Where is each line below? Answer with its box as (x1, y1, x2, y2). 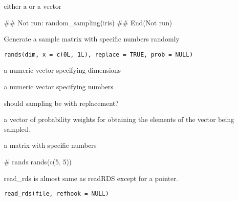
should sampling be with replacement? (4, 98, 119, 108)
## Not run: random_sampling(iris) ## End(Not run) (4, 17, 172, 27)
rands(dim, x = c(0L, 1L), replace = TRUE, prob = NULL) (4, 51, 193, 58)
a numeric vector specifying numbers (4, 81, 113, 92)
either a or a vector (4, 1, 62, 11)
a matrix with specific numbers (4, 140, 97, 150)
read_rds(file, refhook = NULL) (4, 190, 109, 198)
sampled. (4, 123, 30, 134)
